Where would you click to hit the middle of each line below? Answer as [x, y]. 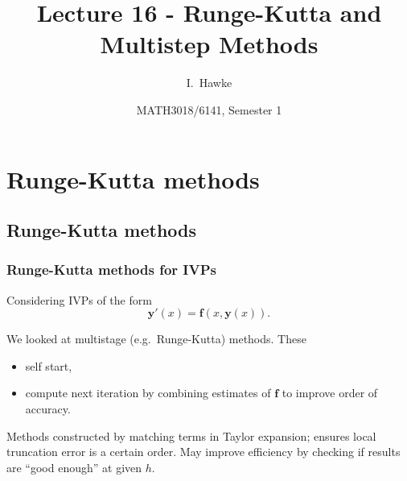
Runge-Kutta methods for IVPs [111, 270]
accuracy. [48, 409]
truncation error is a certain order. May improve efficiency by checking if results [203, 452]
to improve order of [330, 393]
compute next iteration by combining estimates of [148, 393]
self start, [49, 365]
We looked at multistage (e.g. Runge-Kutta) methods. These [156, 339]
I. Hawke [209, 83]
